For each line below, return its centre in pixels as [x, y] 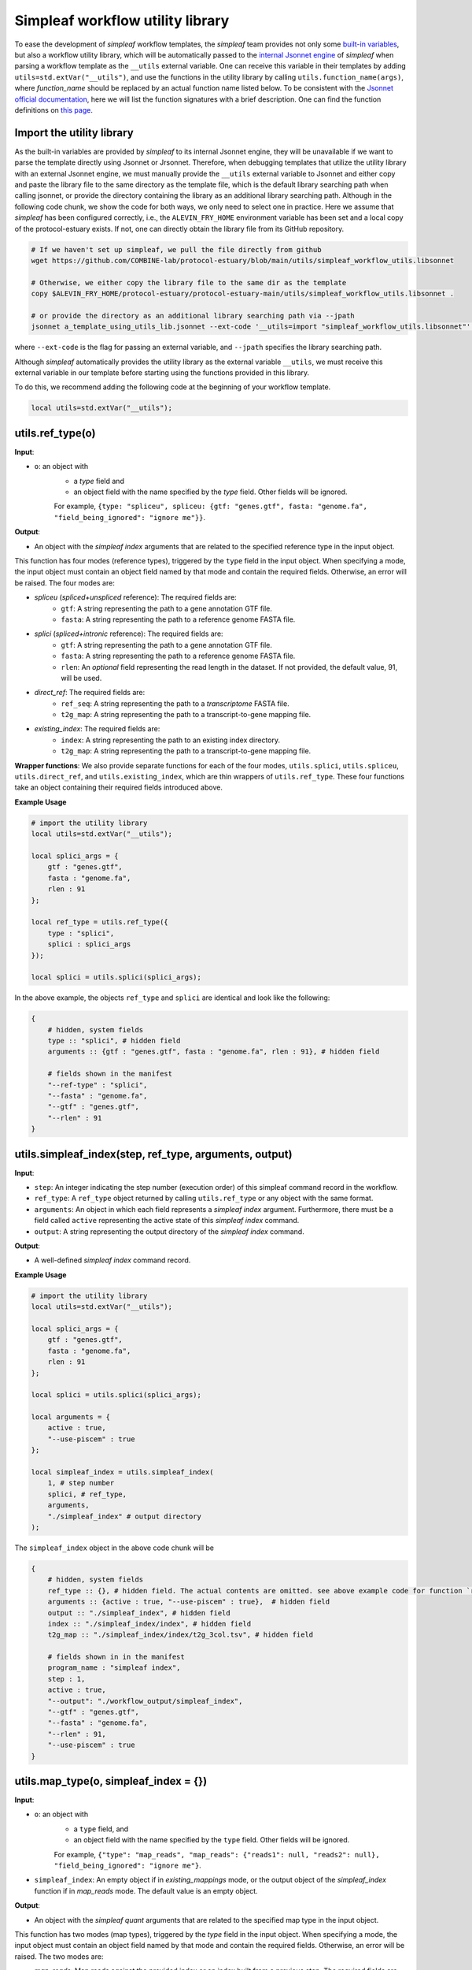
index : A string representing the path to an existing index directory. [171, 740]
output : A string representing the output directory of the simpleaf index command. [169, 1231]
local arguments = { [70, 1417]
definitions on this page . [54, 110]
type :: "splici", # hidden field [114, 1041]
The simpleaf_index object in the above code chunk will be [114, 1548]
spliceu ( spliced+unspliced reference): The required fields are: [136, 597]
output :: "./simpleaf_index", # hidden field [139, 1613]
